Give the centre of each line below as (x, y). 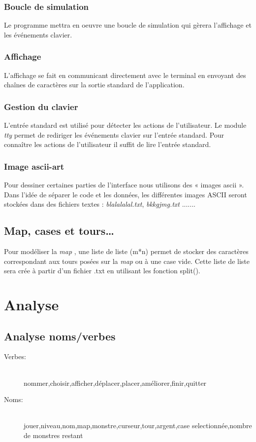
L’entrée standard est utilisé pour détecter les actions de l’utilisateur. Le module (125, 125)
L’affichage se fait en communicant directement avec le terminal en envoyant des (125, 75)
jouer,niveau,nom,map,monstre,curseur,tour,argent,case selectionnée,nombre (138, 425)
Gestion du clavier (41, 106)
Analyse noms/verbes (60, 336)
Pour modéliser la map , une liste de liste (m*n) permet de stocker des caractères (126, 251)
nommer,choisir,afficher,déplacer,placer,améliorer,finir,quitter (115, 383)
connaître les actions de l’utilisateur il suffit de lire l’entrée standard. (108, 144)
